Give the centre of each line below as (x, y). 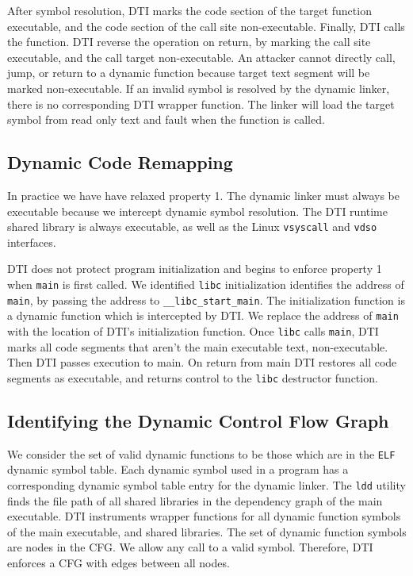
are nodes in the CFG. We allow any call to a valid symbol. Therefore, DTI (190, 547)
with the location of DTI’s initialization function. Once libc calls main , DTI (193, 330)
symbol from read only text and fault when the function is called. (166, 119)
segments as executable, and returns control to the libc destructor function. (193, 377)
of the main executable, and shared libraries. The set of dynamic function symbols (207, 531)
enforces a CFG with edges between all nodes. (119, 562)
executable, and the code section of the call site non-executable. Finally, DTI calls (206, 26)
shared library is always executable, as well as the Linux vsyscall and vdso (192, 227)
